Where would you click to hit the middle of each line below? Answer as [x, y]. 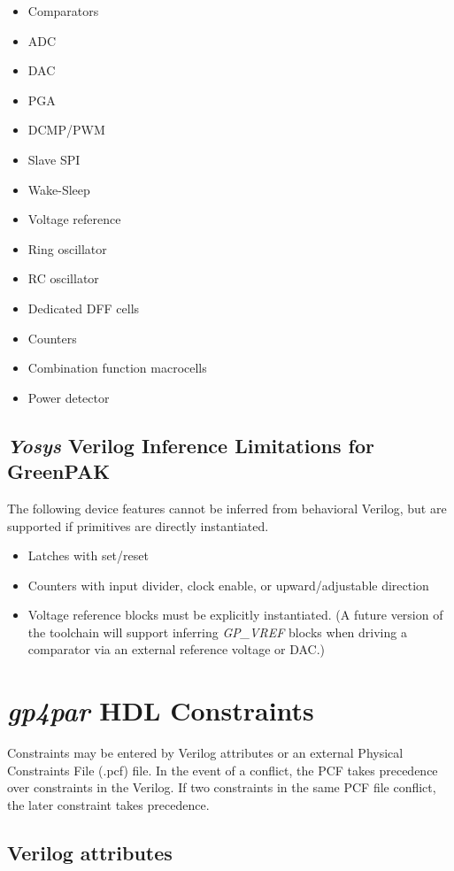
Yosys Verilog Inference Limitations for [191, 445]
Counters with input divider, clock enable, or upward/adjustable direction [228, 585]
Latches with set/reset [88, 555]
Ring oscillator [67, 248]
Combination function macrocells [117, 368]
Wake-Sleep [59, 189]
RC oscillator [63, 278]
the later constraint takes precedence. [108, 804]
